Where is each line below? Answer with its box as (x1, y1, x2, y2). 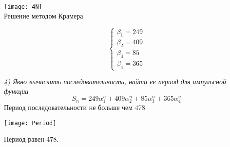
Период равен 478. (4, 133, 59, 144)
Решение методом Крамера (4, 10, 83, 20)
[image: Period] (4, 120, 57, 127)
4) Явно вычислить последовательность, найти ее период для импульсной (4, 76, 226, 87)
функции (4, 86, 29, 96)
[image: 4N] (4, 3, 42, 10)
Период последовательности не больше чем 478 (4, 102, 145, 112)
